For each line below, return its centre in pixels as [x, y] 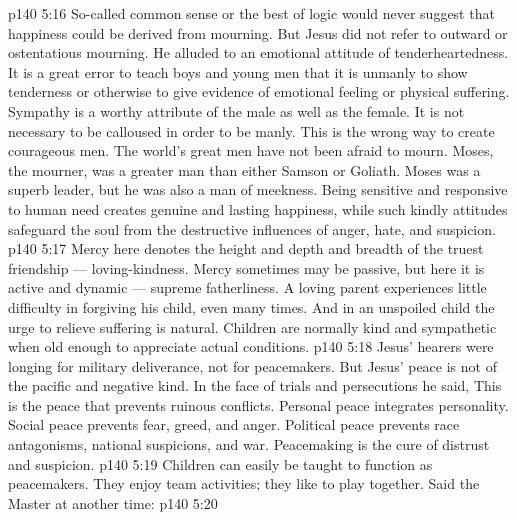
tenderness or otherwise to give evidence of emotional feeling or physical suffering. [259, 91]
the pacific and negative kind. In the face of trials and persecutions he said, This [255, 385]
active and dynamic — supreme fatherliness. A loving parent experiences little [247, 287]
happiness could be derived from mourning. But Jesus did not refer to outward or [258, 32]
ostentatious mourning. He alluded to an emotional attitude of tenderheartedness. [258, 52]
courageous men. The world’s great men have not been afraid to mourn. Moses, [251, 150]
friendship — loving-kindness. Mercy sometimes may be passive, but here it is [246, 267]
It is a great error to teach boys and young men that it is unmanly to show [238, 71]
